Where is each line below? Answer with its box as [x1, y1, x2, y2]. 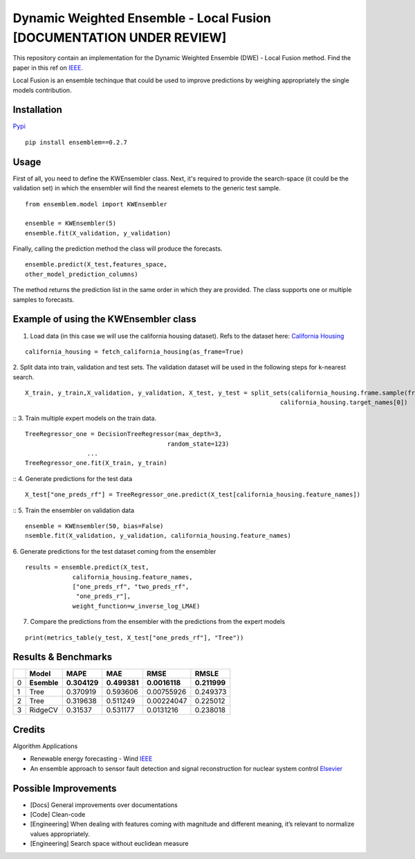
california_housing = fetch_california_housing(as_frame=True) [25, 347, 244, 356]
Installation [12, 104, 62, 116]
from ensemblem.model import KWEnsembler [25, 200, 167, 208]
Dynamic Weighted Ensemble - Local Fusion [12, 10, 271, 26]
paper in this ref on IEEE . [12, 63, 83, 72]
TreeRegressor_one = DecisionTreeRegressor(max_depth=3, [25, 430, 223, 438]
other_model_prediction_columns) [25, 270, 138, 278]
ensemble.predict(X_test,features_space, [25, 260, 167, 269]
